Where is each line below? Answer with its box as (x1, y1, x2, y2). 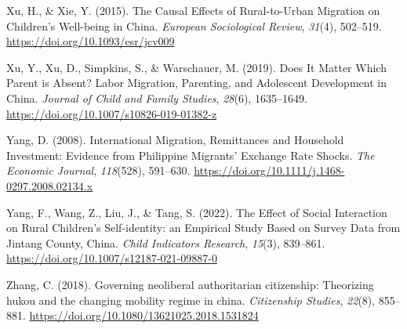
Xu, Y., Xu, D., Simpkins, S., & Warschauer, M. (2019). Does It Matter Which (6, 59, 387, 75)
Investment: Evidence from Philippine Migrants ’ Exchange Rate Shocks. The (6, 146, 375, 163)
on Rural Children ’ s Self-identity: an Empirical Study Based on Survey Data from (6, 219, 401, 236)
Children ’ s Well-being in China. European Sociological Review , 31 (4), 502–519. (6, 17, 382, 34)
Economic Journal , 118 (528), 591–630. (6, 162, 191, 179)
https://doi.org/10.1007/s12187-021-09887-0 (6, 250, 217, 266)
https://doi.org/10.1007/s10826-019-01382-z (6, 105, 217, 121)
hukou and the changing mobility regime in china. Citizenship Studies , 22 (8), (6, 291, 376, 308)
